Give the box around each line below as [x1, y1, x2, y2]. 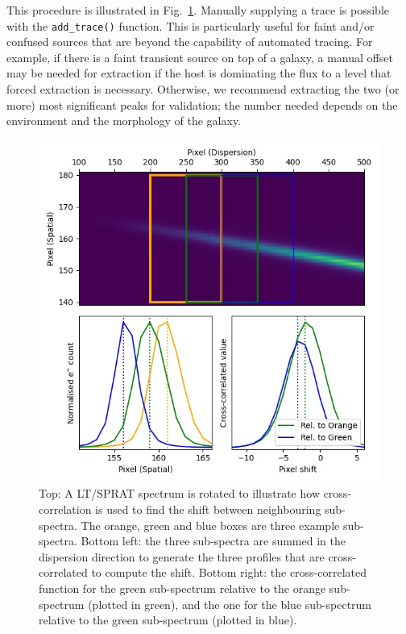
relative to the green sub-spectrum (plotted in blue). [39, 611, 297, 628]
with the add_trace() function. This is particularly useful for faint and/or [6, 17, 375, 34]
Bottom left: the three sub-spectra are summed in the [81, 532, 346, 549]
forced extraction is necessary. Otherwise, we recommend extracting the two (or [6, 81, 400, 98]
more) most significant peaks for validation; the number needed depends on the [6, 96, 398, 113]
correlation [39, 501, 92, 517]
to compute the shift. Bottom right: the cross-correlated [91, 564, 367, 581]
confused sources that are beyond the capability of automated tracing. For [6, 33, 373, 50]
